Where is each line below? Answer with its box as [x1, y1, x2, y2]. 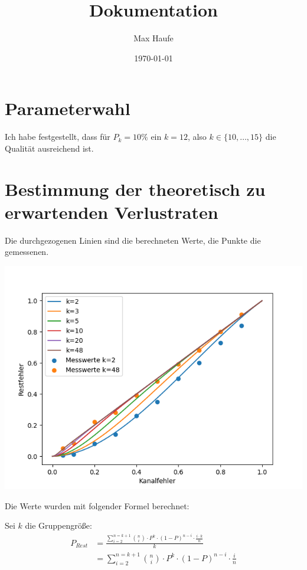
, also [187, 130, 207, 143]
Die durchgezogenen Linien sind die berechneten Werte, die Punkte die [5, 234, 261, 246]
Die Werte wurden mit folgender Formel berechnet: [5, 499, 190, 512]
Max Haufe [133, 32, 174, 44]
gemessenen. [5, 245, 49, 258]
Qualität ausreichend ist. [5, 142, 94, 154]
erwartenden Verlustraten [5, 199, 218, 224]
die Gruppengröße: [25, 519, 92, 532]
